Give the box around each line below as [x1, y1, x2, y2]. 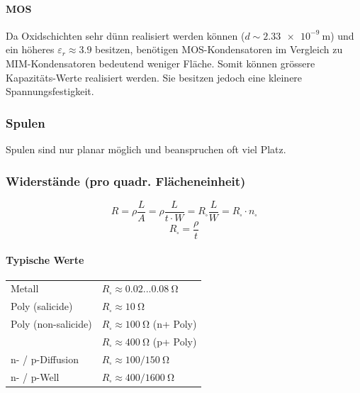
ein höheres [6, 42, 55, 57]
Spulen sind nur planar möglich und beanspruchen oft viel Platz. [6, 141, 286, 156]
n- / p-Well [11, 369, 60, 384]
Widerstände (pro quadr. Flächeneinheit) [6, 172, 246, 189]
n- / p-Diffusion [11, 351, 79, 366]
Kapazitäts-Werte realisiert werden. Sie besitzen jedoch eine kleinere [6, 70, 303, 84]
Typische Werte [6, 252, 84, 267]
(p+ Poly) [152, 334, 197, 348]
